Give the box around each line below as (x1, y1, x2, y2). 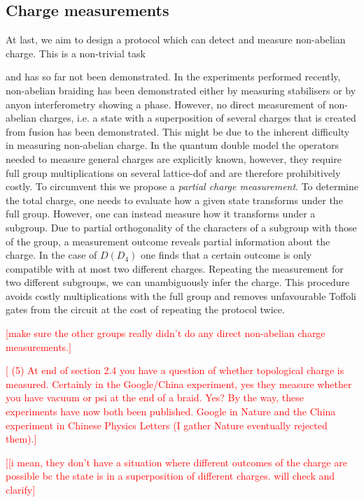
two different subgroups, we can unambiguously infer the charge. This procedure (6, 275, 350, 289)
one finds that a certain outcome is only (141, 248, 312, 262)
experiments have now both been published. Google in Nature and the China (6, 404, 336, 419)
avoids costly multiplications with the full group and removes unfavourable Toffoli (6, 288, 356, 303)
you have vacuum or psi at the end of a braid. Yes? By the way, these (6, 390, 304, 405)
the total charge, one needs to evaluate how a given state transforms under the (6, 192, 343, 207)
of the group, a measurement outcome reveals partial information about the (6, 234, 330, 248)
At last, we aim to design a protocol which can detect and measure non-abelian (6, 32, 346, 47)
